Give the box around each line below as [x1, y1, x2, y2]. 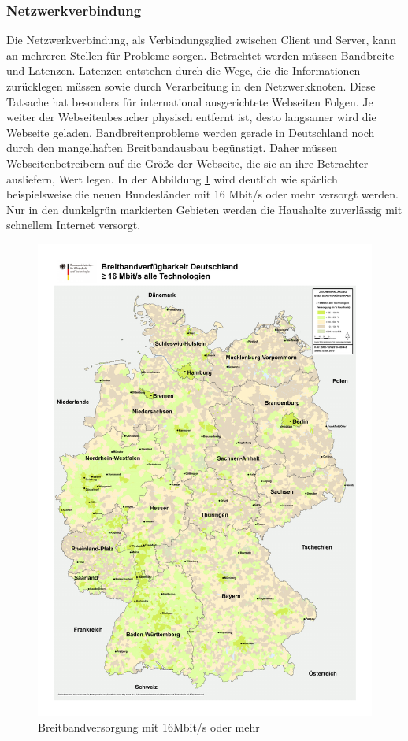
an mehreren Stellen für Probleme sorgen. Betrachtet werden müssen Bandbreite [6, 46, 395, 63]
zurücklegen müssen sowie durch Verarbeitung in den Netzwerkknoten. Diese [6, 78, 376, 94]
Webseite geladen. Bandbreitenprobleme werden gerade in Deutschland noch [6, 124, 375, 140]
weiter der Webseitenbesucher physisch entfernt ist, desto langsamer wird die [6, 109, 376, 125]
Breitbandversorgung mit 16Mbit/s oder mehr [38, 718, 260, 735]
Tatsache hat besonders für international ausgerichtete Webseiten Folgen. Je [6, 93, 373, 109]
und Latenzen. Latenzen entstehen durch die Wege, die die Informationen [6, 62, 361, 79]
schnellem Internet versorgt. [6, 217, 141, 233]
